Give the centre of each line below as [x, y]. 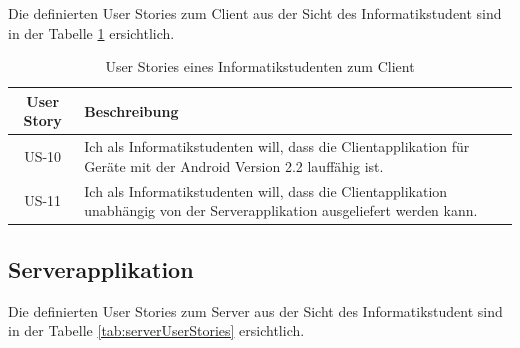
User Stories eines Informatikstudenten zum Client [260, 66]
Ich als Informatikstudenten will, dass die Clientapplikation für [277, 146]
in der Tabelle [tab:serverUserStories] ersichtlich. [156, 330]
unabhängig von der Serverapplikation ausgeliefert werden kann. [281, 210]
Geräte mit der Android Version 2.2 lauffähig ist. [234, 165]
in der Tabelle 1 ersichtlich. [91, 32]
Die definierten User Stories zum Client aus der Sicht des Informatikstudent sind [255, 13]
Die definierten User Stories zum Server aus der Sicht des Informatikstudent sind [255, 310]
